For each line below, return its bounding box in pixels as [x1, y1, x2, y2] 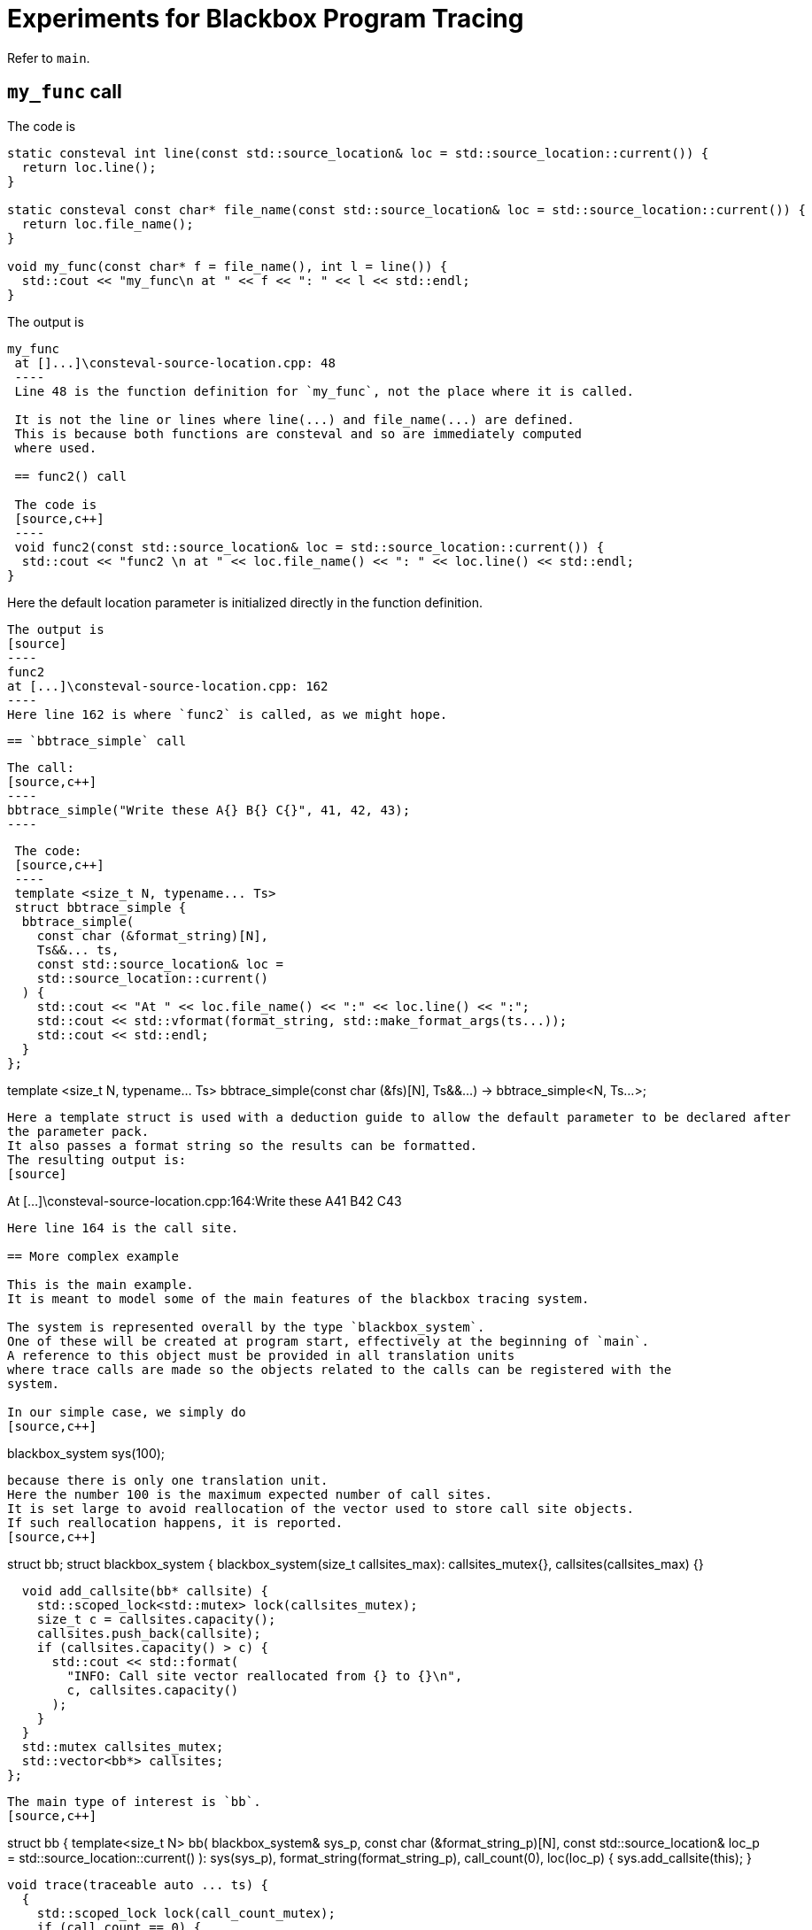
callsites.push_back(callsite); [36, 1625, 261, 1640]
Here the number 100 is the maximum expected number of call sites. [7, 1486, 492, 1502]
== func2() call [14, 468, 127, 483]
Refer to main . [7, 50, 90, 66]
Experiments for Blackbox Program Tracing [7, 4, 524, 34]
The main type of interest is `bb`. [7, 1794, 261, 1809]
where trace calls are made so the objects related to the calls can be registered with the [7, 1362, 672, 1377]
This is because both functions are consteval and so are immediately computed [14, 426, 583, 441]
